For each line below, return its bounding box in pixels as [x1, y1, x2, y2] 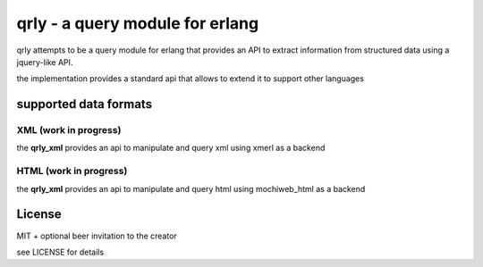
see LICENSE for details [16, 246, 105, 257]
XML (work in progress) [16, 124, 122, 137]
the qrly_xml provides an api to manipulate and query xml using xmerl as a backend [16, 143, 326, 154]
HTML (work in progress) [16, 165, 128, 178]
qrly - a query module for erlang [16, 13, 259, 33]
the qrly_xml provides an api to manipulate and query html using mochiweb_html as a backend [16, 183, 366, 194]
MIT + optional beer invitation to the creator [16, 230, 178, 241]
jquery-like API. [16, 56, 73, 67]
